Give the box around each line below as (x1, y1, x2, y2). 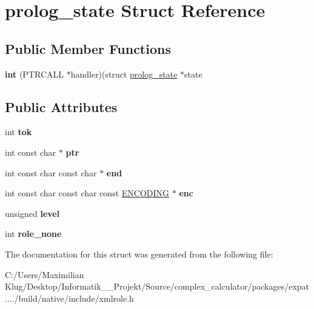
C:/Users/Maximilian (5, 268, 84, 281)
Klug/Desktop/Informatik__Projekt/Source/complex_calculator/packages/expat (5, 280, 310, 293)
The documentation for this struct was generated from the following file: (5, 247, 273, 260)
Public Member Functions (5, 39, 171, 58)
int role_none (5, 227, 62, 240)
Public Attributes (5, 97, 118, 116)
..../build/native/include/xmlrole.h (5, 291, 134, 304)
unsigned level (5, 207, 60, 219)
